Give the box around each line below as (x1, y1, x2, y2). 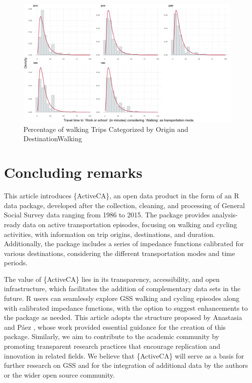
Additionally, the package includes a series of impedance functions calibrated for (4, 238, 244, 249)
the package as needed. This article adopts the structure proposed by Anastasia (4, 312, 242, 322)
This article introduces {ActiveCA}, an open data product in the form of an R (4, 191, 239, 201)
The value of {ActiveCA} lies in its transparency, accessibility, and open (4, 274, 220, 284)
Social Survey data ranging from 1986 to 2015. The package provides (4, 210, 210, 220)
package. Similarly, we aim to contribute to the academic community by (4, 331, 219, 341)
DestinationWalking (23, 133, 82, 144)
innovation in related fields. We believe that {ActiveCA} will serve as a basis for (4, 350, 244, 361)
